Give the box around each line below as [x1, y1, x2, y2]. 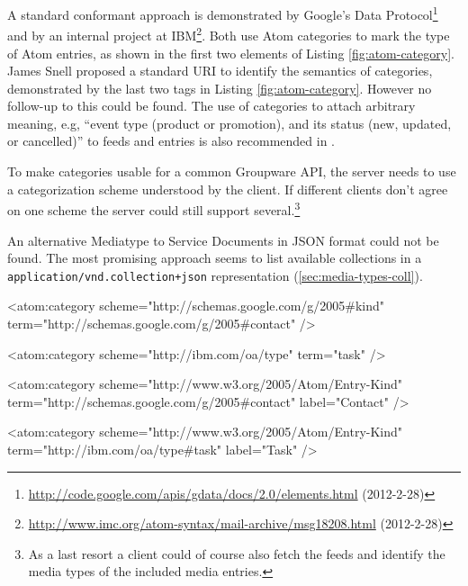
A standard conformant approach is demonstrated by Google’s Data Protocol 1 [7, 3, 438, 23]
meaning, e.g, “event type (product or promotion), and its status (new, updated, [7, 113, 452, 132]
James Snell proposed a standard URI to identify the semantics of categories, [7, 61, 433, 80]
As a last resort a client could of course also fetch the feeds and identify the [28, 544, 445, 563]
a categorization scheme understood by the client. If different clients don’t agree [7, 179, 448, 198]
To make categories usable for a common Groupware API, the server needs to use [7, 162, 456, 181]
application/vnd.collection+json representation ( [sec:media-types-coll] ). [7, 266, 423, 284]
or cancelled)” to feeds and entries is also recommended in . [7, 131, 335, 150]
